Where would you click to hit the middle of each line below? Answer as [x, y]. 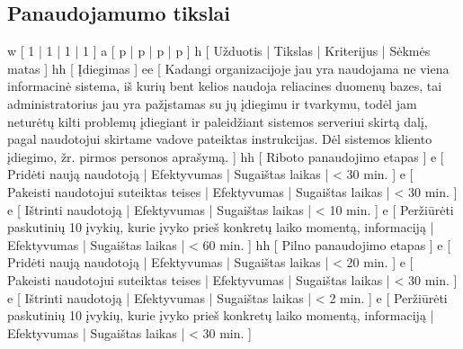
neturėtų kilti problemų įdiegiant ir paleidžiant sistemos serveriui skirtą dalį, [218, 121]
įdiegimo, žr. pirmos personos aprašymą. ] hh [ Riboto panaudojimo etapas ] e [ [226, 156]
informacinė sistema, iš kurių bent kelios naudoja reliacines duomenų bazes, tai [225, 86]
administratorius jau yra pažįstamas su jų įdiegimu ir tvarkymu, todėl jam [212, 103]
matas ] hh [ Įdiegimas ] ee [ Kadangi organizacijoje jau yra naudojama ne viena [228, 68]
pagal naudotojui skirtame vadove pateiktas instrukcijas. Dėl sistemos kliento [220, 139]
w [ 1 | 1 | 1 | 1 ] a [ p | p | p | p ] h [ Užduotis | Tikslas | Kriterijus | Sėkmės [219, 51]
